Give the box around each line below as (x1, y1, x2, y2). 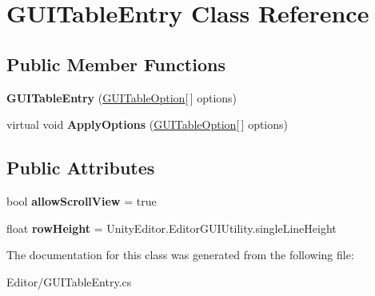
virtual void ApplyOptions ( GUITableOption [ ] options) (6, 116, 288, 133)
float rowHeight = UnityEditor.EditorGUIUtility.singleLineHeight (6, 219, 337, 236)
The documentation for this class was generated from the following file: (6, 246, 354, 263)
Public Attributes (6, 155, 155, 180)
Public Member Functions (6, 51, 225, 76)
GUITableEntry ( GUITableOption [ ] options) (6, 89, 237, 106)
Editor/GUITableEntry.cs (6, 273, 132, 290)
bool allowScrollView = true (6, 192, 157, 209)
